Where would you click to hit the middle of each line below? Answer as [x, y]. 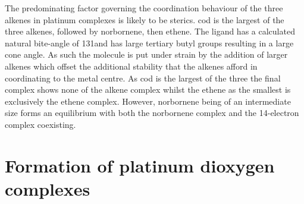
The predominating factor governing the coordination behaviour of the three [144, 8]
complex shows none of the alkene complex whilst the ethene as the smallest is [148, 90]
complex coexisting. [40, 124]
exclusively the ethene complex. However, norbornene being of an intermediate [148, 101]
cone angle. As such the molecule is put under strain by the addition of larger [146, 54]
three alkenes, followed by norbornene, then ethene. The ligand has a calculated [150, 31]
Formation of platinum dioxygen [140, 165]
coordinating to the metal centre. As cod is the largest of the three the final [143, 78]
